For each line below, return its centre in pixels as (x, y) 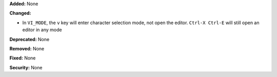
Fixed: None (23, 58)
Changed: (20, 13)
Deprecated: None (29, 39)
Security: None (26, 67)
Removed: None (27, 48)
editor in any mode (42, 30)
